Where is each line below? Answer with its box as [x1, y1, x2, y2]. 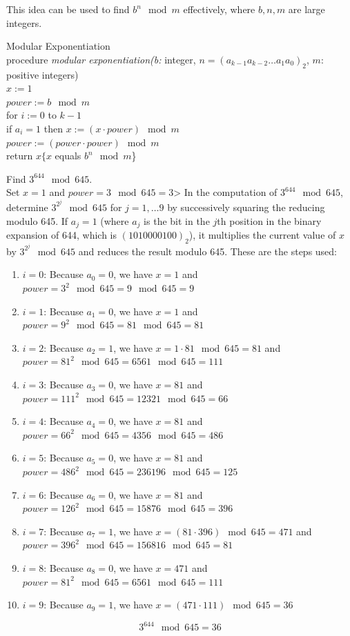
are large [288, 2, 325, 16]
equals [55, 148, 81, 163]
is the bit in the [144, 213, 210, 228]
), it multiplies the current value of [188, 228, 336, 242]
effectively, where [183, 2, 255, 16]
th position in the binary [217, 213, 322, 228]
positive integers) [6, 67, 79, 81]
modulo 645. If [6, 213, 68, 228]
